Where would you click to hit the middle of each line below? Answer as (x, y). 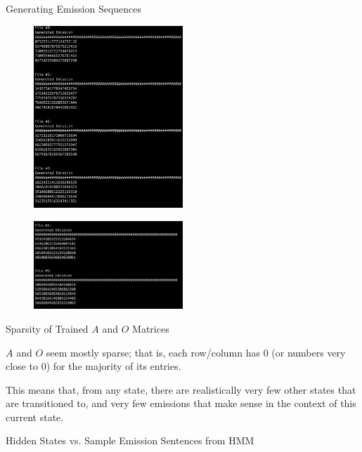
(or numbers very (309, 352)
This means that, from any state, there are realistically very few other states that (181, 389)
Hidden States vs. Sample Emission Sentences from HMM (130, 440)
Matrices (151, 328)
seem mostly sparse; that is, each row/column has (153, 352)
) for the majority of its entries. (114, 366)
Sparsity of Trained (47, 328)
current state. (35, 417)
